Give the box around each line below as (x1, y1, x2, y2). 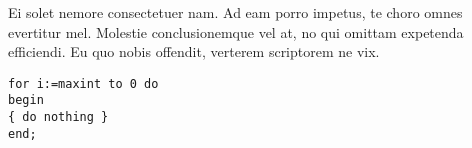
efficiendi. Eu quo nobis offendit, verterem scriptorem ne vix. (8, 41, 380, 62)
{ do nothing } (8, 110, 109, 125)
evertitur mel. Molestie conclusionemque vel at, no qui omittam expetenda (8, 21, 464, 42)
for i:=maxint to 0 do (8, 76, 159, 91)
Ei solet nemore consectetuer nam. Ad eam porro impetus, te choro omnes (8, 2, 463, 22)
